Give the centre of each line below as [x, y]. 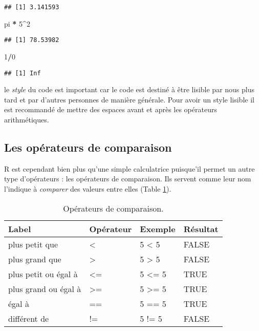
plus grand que [35, 259]
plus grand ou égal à [45, 288]
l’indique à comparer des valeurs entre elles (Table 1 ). [88, 188]
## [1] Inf [23, 73]
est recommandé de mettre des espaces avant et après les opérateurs [111, 109]
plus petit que [33, 244]
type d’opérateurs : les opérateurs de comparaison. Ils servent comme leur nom [128, 179]
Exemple [158, 229]
